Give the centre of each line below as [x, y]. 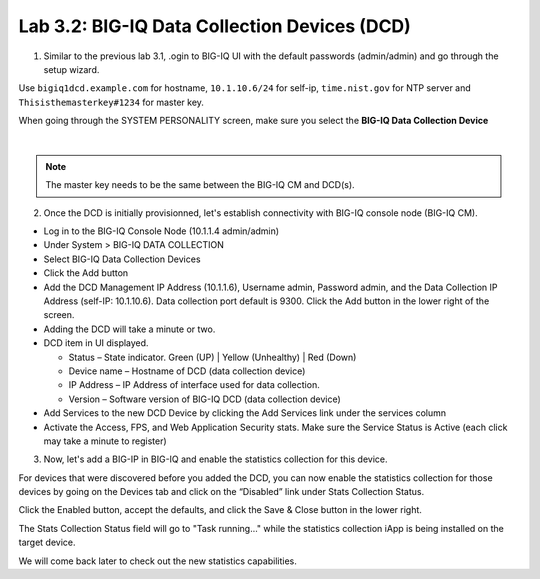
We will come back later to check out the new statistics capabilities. [157, 561]
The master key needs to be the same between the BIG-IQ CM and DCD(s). [200, 185]
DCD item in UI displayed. [96, 343]
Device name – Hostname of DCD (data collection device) [187, 371]
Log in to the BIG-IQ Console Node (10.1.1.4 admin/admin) [161, 231]
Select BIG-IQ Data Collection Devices [122, 259]
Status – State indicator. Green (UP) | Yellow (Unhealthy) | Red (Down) [212, 357]
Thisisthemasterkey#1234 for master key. [111, 102]
